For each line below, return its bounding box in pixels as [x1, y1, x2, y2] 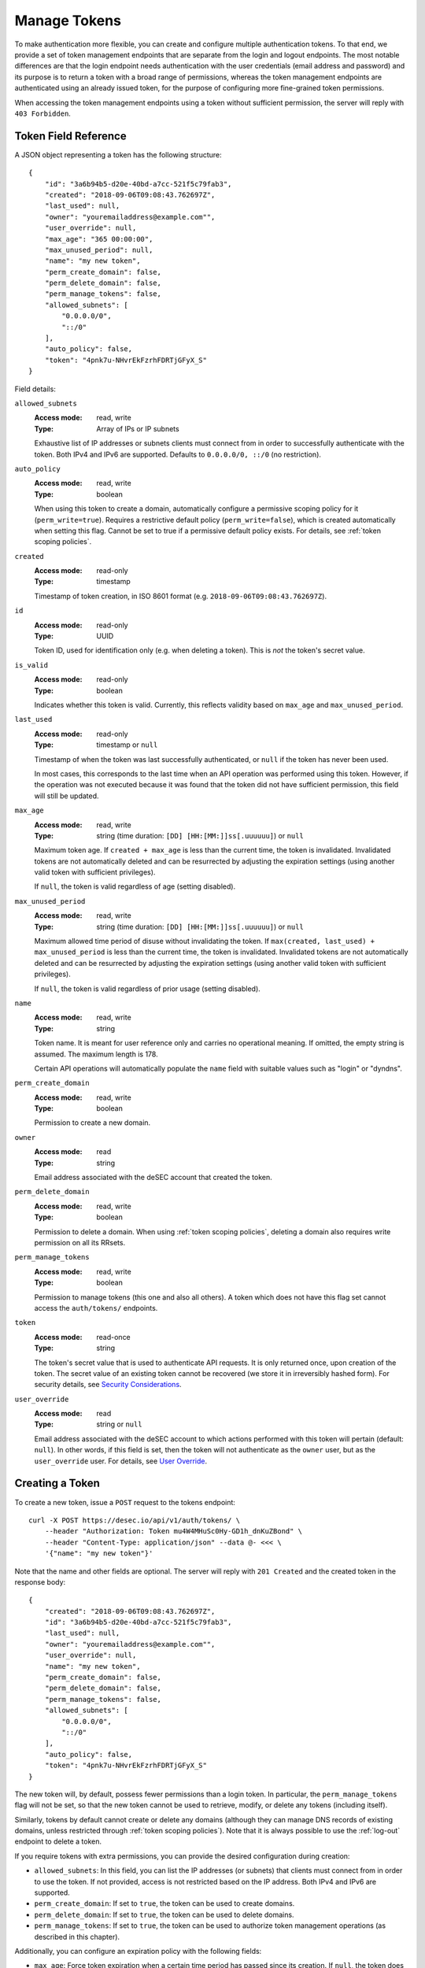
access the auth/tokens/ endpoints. [34, 1303, 158, 1312]
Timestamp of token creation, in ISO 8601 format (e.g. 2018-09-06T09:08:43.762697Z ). [34, 591, 327, 601]
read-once [96, 1332, 131, 1341]
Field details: [14, 384, 57, 394]
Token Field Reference [14, 129, 127, 142]
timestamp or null [96, 740, 158, 749]
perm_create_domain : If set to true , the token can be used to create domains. [34, 1899, 295, 1908]
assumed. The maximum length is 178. [34, 1049, 158, 1059]
